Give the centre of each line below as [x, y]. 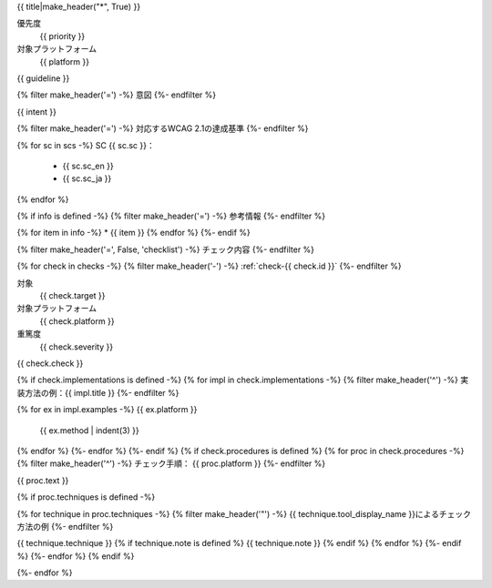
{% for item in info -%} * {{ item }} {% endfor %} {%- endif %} [133, 233]
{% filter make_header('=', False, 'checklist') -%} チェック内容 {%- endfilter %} [165, 249]
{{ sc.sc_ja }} [87, 178]
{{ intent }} [36, 112]
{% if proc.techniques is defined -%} [86, 497]
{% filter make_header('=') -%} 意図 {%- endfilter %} [117, 95]
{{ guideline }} [43, 78]
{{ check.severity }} [77, 347]
